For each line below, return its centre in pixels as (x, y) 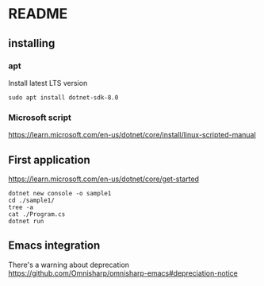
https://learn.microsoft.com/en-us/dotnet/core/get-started (104, 179)
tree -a (21, 207)
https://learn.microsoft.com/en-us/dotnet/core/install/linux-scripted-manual (132, 135)
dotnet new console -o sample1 (60, 193)
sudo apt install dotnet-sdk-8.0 (63, 97)
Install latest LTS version (48, 83)
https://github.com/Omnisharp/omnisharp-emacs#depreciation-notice (123, 273)
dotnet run (26, 221)
